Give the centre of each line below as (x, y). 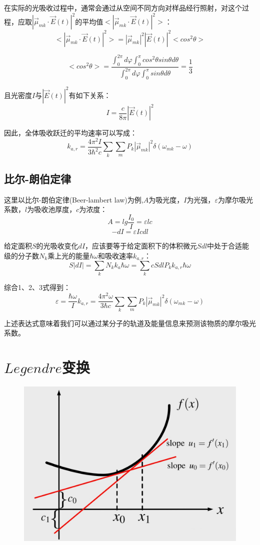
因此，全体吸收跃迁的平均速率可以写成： (70, 133)
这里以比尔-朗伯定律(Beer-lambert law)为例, (74, 199)
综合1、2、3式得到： (37, 287)
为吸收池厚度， (52, 209)
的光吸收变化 (57, 245)
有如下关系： (90, 95)
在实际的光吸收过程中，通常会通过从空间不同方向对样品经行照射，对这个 (123, 7)
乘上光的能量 (69, 255)
